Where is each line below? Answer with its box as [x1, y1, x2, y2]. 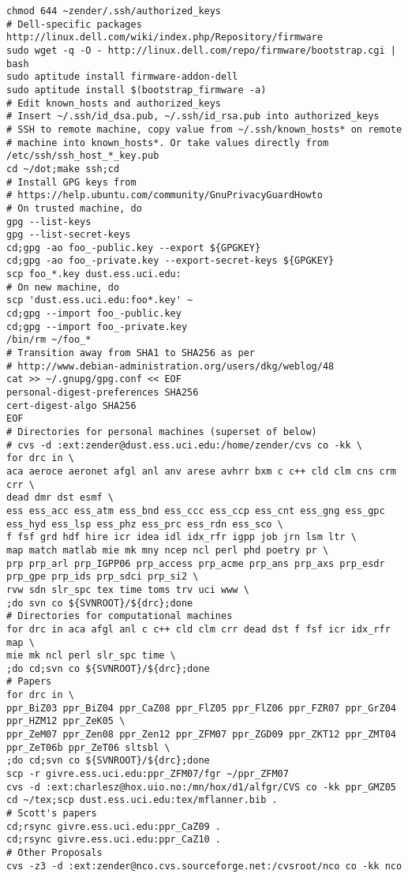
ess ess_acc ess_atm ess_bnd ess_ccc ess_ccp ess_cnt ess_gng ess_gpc [6, 505, 385, 516]
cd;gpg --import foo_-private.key [6, 321, 188, 332]
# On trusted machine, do [6, 202, 142, 214]
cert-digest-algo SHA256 [6, 400, 137, 411]
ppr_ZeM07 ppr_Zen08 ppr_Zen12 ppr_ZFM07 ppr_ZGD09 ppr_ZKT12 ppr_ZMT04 [6, 729, 396, 741]
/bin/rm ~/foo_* [6, 334, 92, 346]
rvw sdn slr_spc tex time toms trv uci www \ [6, 583, 249, 595]
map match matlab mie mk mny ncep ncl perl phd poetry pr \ [6, 544, 329, 556]
